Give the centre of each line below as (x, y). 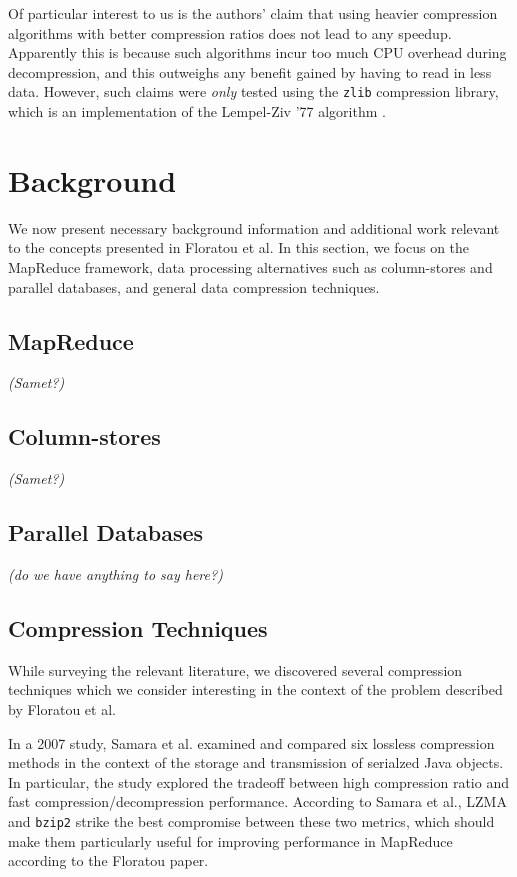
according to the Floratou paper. (108, 860)
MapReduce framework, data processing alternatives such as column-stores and (250, 266)
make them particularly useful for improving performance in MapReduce (230, 840)
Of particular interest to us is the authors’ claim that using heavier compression (253, 13)
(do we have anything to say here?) (115, 573)
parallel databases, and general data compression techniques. (194, 286)
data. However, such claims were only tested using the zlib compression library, (253, 91)
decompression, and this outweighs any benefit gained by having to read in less (250, 71)
